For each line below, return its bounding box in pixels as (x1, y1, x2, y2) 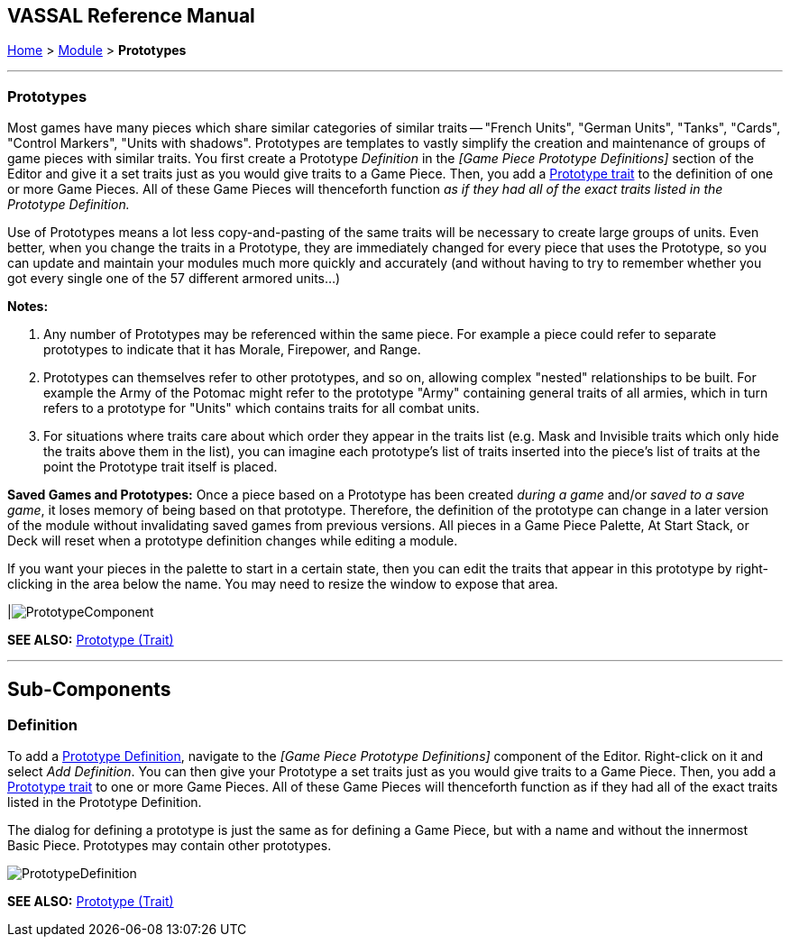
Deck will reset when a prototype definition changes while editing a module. (7, 533, 458, 549)
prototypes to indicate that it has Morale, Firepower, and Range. (43, 342, 421, 358)
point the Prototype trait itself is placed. (43, 459, 278, 475)
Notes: (7, 298, 49, 315)
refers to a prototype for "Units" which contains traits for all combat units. (43, 400, 480, 417)
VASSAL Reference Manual (7, 5, 255, 27)
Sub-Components (7, 677, 171, 701)
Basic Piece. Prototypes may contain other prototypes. (7, 838, 332, 854)
